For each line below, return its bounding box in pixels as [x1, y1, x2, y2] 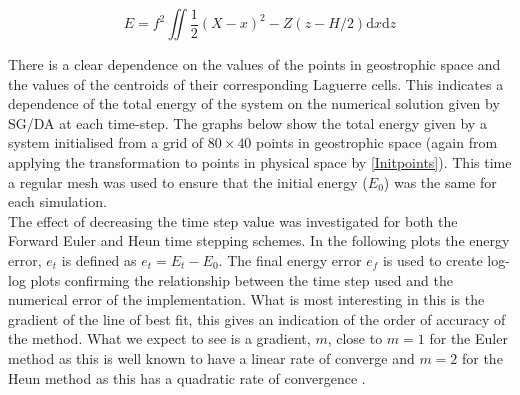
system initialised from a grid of [8, 132, 204, 153]
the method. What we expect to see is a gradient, [8, 328, 311, 349]
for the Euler [429, 328, 508, 349]
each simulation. [8, 191, 107, 212]
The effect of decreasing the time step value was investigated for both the [8, 210, 458, 231]
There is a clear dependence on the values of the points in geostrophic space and [8, 54, 501, 74]
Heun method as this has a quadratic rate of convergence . [8, 367, 366, 388]
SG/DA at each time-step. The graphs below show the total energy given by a [8, 112, 487, 133]
